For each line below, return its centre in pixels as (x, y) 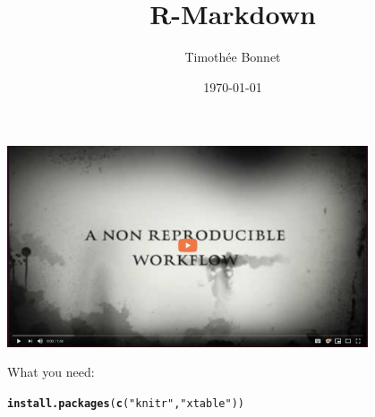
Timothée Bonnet (233, 57)
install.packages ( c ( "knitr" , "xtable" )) (126, 403)
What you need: (51, 372)
